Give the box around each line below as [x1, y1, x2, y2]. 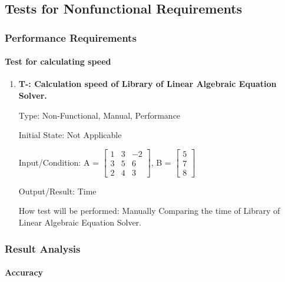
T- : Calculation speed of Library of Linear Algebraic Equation [18, 78, 277, 90]
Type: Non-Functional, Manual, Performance [18, 109, 181, 121]
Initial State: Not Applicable [18, 129, 122, 141]
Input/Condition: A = [18, 156, 99, 168]
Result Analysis [5, 241, 81, 256]
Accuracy [5, 266, 44, 278]
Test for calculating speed [5, 55, 111, 68]
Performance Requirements [5, 30, 137, 45]
